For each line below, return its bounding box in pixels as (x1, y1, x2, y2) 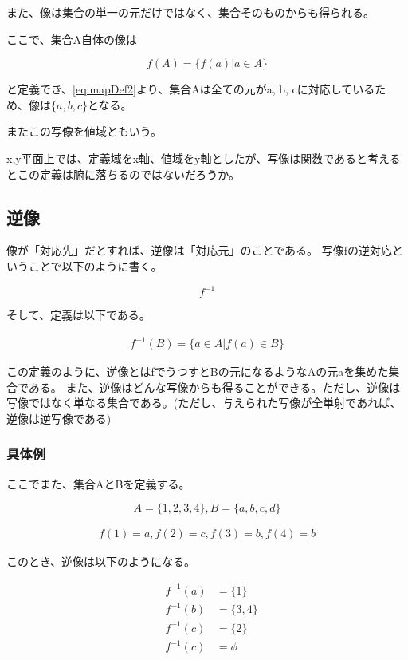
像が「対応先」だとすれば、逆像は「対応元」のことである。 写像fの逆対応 (6, 242, 392, 259)
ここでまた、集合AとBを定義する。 (6, 475, 190, 492)
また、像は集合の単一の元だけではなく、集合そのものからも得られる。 (6, 4, 375, 20)
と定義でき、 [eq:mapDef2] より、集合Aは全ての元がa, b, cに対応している (6, 81, 375, 97)
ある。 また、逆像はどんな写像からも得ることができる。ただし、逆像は (28, 378, 401, 395)
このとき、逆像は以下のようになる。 (6, 553, 196, 570)
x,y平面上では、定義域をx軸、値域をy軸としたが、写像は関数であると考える (6, 149, 401, 166)
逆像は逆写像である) (6, 409, 112, 426)
